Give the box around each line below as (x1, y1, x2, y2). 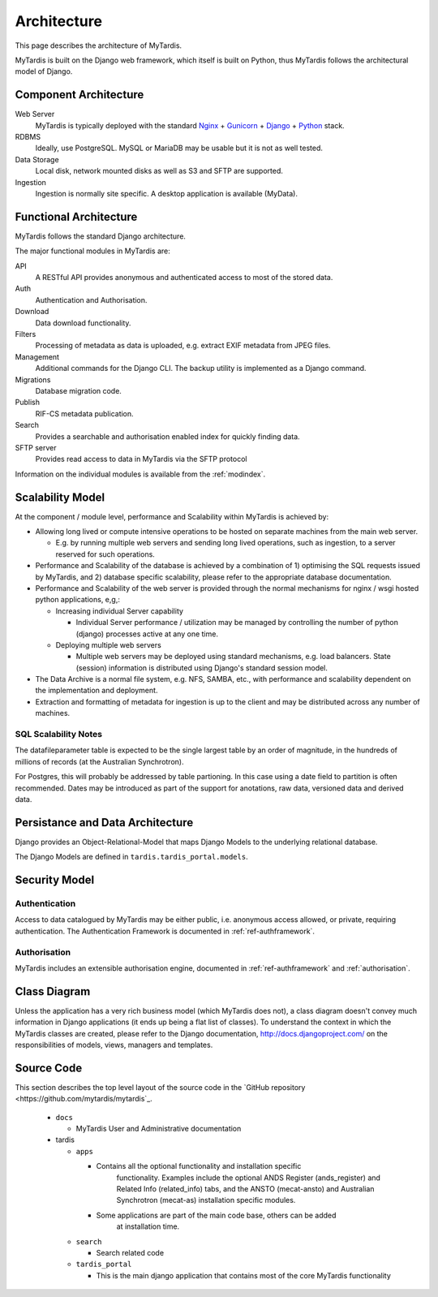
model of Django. (15, 67, 73, 76)
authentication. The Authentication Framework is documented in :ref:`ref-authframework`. (15, 926, 316, 936)
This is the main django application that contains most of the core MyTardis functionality (96, 1270, 391, 1280)
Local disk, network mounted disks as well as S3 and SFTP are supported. (35, 166, 283, 176)
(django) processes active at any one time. (75, 629, 219, 639)
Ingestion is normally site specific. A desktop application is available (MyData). (35, 188, 298, 198)
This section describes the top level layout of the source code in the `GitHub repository (15, 1082, 306, 1092)
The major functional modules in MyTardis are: (15, 246, 170, 256)
